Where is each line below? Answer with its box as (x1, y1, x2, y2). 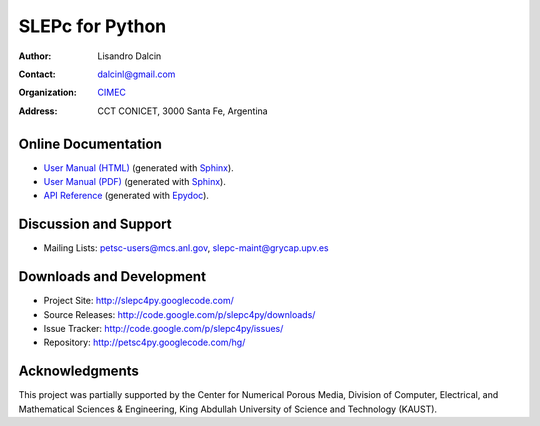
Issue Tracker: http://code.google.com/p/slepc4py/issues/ (43, 323, 284, 334)
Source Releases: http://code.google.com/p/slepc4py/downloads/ (43, 308, 316, 320)
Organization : (18, 86, 77, 99)
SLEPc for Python (18, 15, 167, 37)
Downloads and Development (18, 268, 207, 285)
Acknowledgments (18, 363, 140, 380)
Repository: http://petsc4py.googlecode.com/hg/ (43, 336, 246, 349)
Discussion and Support (18, 216, 172, 233)
